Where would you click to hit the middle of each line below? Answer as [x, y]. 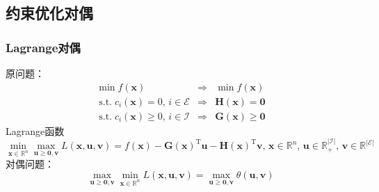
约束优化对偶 [49, 13]
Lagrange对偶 [43, 47]
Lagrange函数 [35, 130]
